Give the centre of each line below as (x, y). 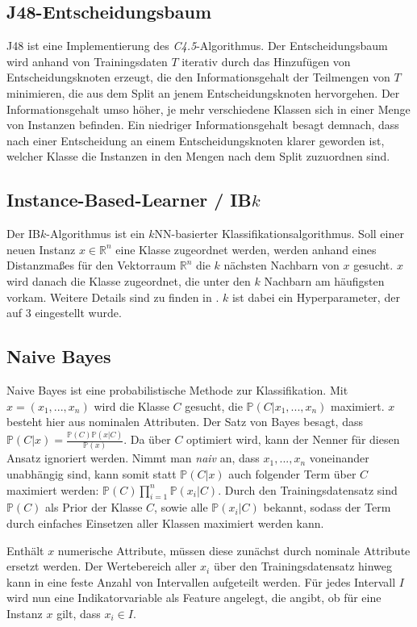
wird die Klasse (131, 405)
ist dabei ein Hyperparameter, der (316, 297)
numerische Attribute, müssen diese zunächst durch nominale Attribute (234, 550)
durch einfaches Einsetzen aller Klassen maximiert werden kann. (165, 522)
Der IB (24, 234)
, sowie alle (181, 507)
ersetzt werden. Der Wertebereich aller (102, 566)
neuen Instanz (41, 249)
